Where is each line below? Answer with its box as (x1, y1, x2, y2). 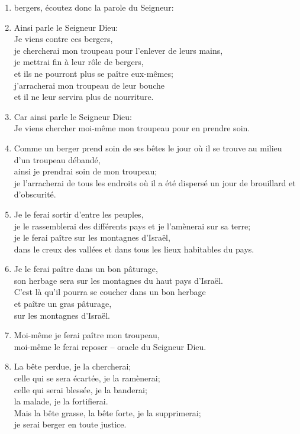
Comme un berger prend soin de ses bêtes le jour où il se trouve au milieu (14, 141, 282, 154)
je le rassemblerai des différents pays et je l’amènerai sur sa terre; (14, 219, 251, 232)
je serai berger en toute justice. (14, 418, 127, 430)
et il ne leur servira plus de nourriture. (14, 90, 154, 103)
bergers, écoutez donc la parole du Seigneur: (14, 1, 174, 13)
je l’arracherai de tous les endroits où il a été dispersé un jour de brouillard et (14, 176, 296, 189)
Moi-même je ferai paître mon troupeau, (14, 329, 160, 341)
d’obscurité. (14, 188, 56, 200)
